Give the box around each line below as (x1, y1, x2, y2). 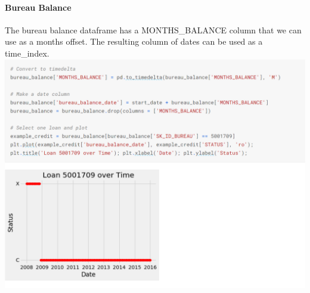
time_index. (5, 46, 49, 59)
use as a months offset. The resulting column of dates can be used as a (5, 35, 263, 48)
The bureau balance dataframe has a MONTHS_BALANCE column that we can (5, 23, 302, 36)
